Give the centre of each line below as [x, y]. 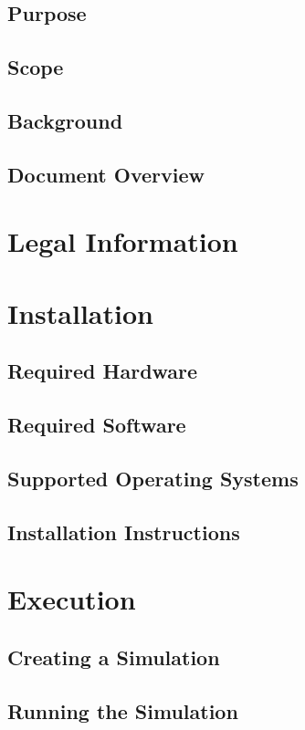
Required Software [97, 425]
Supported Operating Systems [153, 478]
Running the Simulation [123, 710]
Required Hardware [103, 371]
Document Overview [106, 174]
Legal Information [123, 241]
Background [65, 120]
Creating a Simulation [114, 657]
